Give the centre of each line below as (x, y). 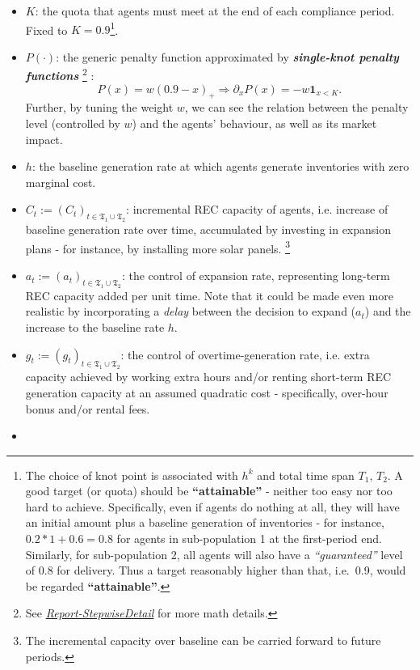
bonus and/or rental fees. (88, 408)
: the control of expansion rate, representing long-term (256, 276)
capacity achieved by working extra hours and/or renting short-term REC (208, 377)
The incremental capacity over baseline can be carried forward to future (203, 640)
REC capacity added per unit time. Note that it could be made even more (209, 295)
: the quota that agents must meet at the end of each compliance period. (215, 11)
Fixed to (46, 30)
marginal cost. (61, 182)
